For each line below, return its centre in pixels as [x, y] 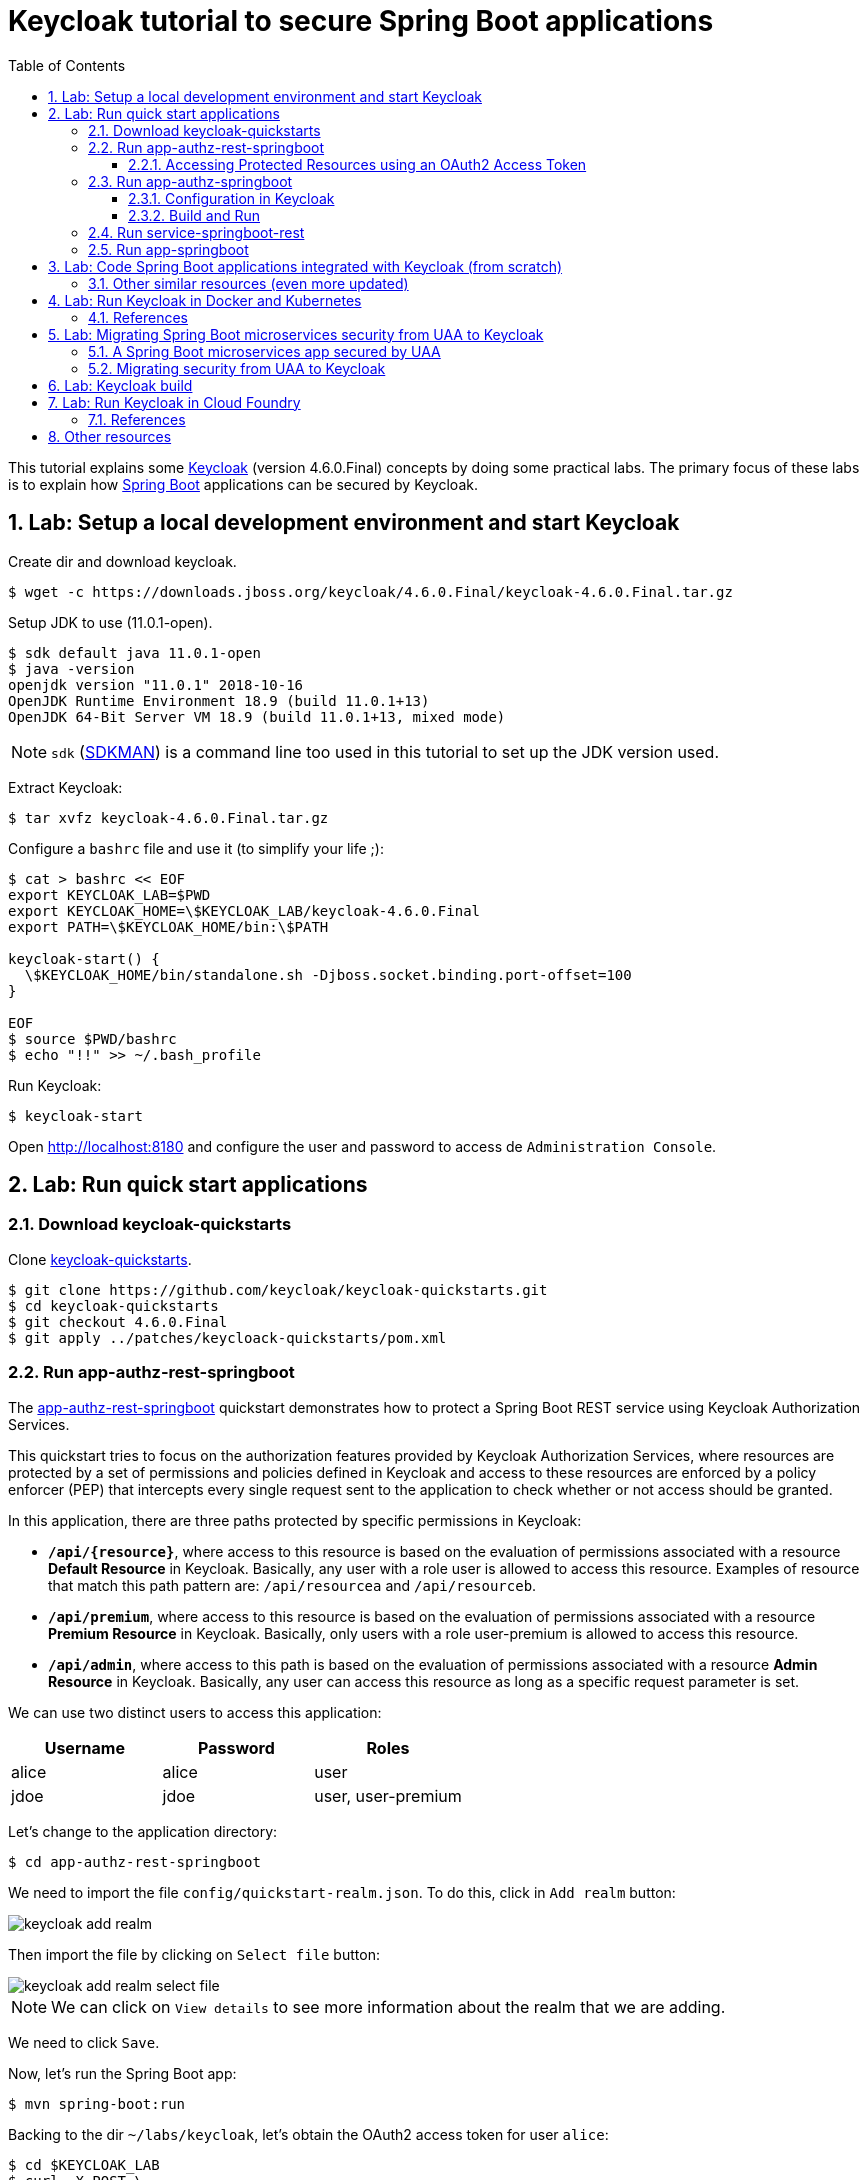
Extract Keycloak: [65, 787]
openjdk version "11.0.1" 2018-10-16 [156, 684]
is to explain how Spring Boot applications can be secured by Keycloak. [243, 484]
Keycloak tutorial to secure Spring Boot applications [361, 21]
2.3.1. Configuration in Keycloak [231, 198]
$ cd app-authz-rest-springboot [134, 1861]
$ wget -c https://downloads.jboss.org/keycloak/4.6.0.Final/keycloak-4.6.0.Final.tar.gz [370, 591]
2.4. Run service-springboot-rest [196, 232]
